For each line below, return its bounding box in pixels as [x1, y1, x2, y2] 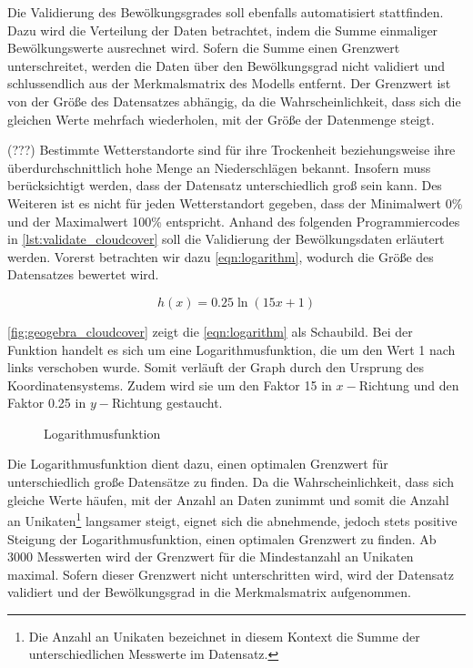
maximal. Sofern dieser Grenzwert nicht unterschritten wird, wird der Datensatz [7, 564, 454, 583]
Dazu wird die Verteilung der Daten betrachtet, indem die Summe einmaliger [7, 20, 438, 39]
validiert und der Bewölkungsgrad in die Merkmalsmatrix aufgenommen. [7, 582, 411, 602]
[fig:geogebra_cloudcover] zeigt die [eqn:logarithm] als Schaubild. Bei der [7, 321, 413, 340]
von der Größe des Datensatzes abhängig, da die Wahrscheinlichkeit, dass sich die [7, 91, 461, 110]
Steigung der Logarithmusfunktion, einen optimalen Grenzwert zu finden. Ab [7, 529, 437, 548]
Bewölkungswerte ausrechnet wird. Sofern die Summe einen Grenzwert [7, 38, 400, 57]
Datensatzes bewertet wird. [7, 265, 159, 284]
